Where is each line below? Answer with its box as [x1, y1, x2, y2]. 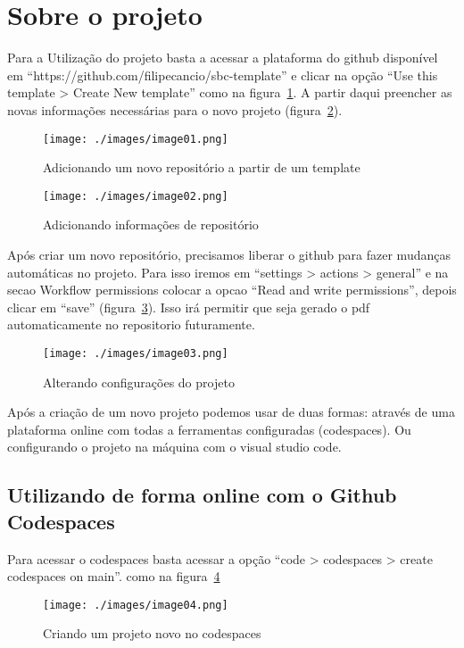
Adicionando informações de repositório [43, 215, 259, 234]
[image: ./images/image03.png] [43, 346, 228, 360]
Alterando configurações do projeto [43, 372, 235, 391]
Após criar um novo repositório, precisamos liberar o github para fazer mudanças [7, 245, 451, 263]
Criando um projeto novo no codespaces [43, 624, 261, 643]
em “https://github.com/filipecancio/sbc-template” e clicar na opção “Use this [7, 65, 438, 84]
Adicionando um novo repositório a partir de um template [43, 158, 360, 177]
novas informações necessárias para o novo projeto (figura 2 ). [7, 100, 343, 119]
